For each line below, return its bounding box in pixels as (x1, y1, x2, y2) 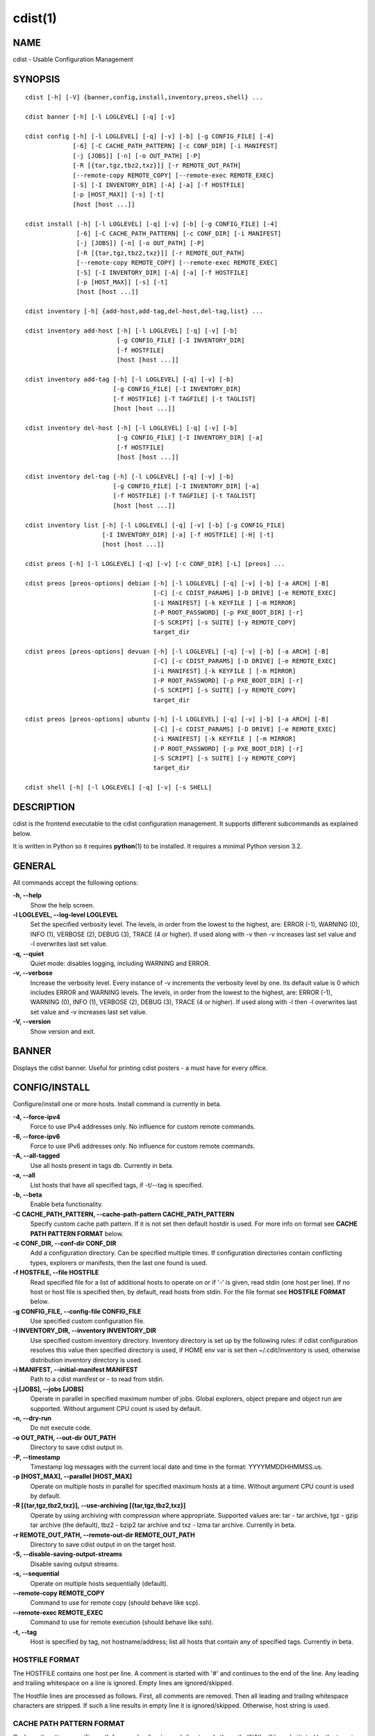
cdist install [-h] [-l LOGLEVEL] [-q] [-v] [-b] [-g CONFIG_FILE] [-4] (25, 219, 278, 228)
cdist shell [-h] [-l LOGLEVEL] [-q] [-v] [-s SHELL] (25, 783, 212, 792)
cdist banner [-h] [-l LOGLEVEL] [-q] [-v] (25, 113, 176, 121)
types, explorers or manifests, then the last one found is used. (30, 1258, 208, 1267)
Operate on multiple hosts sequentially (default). (30, 1579, 169, 1587)
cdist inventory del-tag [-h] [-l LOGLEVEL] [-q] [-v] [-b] (25, 472, 234, 481)
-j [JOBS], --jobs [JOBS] (12, 1385, 84, 1393)
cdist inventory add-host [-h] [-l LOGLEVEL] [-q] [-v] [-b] (25, 326, 237, 335)
